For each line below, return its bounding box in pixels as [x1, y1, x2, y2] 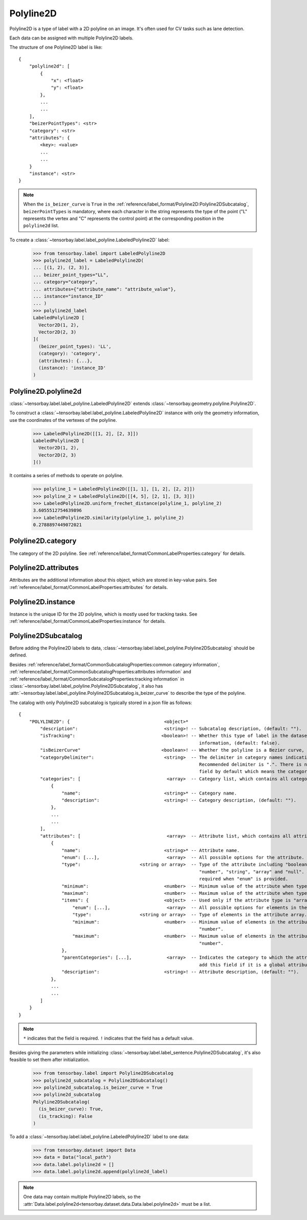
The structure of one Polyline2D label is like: [9, 44, 103, 51]
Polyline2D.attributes [9, 563, 79, 572]
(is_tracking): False [38, 1113, 93, 1119]
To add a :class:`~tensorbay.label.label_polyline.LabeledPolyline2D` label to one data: [9, 1133, 189, 1140]
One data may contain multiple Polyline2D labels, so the [23, 1194, 141, 1200]
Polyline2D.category [9, 537, 77, 546]
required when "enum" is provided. [199, 876, 289, 882]
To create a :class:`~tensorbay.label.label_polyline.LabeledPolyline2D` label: [9, 237, 170, 243]
